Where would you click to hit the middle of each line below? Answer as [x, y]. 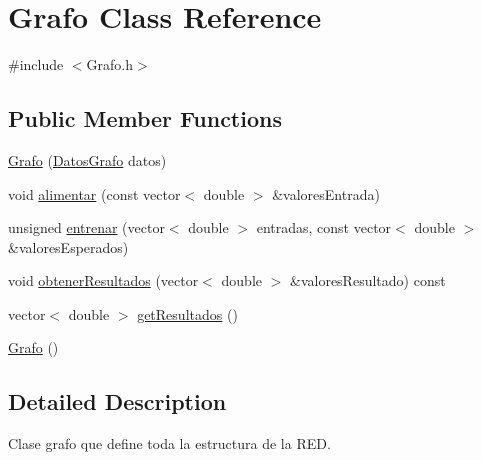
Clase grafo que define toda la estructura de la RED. [169, 443]
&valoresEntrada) [326, 193]
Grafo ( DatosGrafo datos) [87, 159]
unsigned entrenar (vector [86, 227]
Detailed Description [117, 401]
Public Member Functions [145, 118]
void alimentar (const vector [94, 193]
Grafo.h [110, 64]
